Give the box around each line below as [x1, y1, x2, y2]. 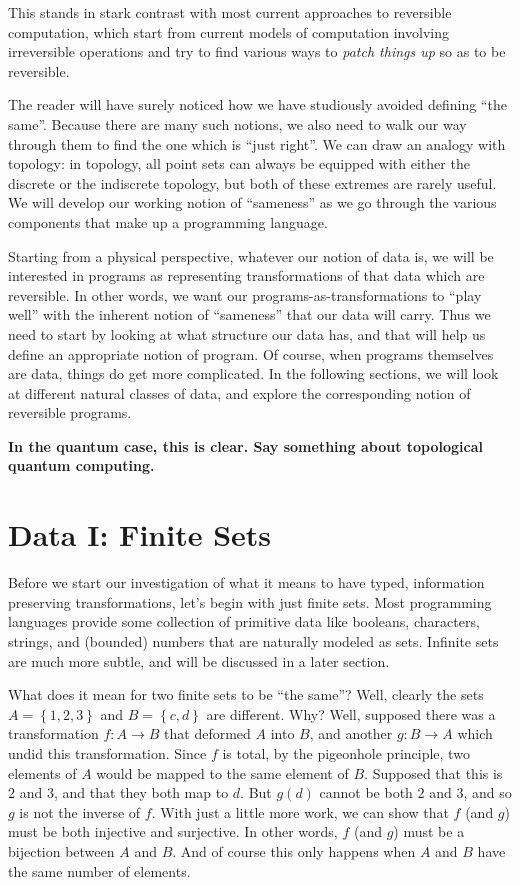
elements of [8, 762, 77, 783]
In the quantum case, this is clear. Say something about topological [8, 435, 483, 456]
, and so [463, 782, 512, 803]
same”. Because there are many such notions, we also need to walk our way [8, 113, 467, 134]
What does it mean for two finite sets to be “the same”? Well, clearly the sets [8, 684, 484, 705]
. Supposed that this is [364, 762, 503, 783]
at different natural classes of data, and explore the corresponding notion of [8, 382, 471, 403]
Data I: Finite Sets [8, 514, 272, 555]
